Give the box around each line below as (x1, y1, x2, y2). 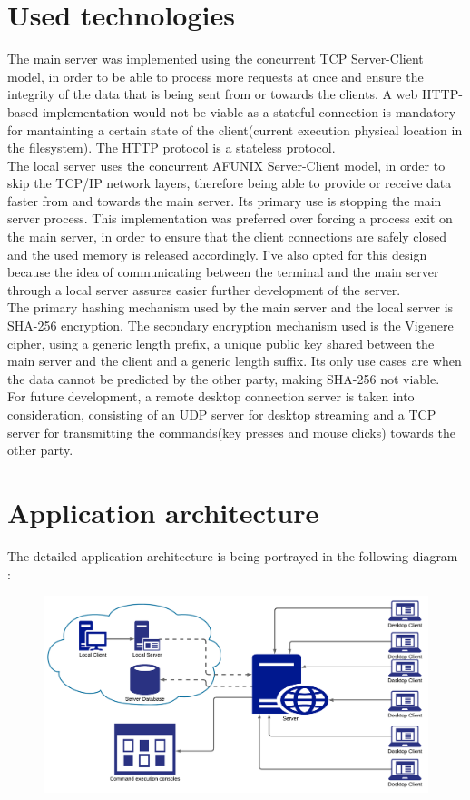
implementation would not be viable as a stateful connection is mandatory (42, 102, 456, 121)
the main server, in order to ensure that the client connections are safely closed (7, 227, 446, 246)
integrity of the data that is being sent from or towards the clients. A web (7, 84, 418, 104)
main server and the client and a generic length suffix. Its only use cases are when (7, 351, 462, 370)
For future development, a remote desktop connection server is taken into (7, 387, 415, 406)
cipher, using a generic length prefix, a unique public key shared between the (7, 333, 435, 352)
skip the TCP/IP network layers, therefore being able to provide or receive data (7, 173, 452, 193)
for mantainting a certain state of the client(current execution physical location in (7, 120, 463, 139)
